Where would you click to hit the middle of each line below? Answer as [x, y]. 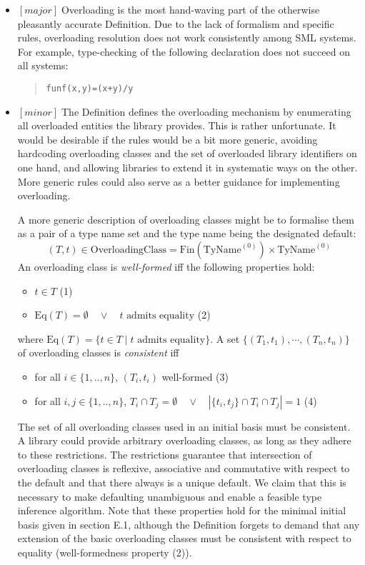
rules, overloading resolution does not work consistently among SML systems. [187, 37]
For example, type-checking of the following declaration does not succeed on [184, 51]
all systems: [43, 65]
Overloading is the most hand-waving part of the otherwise [190, 9]
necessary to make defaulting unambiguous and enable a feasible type [170, 496]
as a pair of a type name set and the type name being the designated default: [187, 233]
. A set [225, 338]
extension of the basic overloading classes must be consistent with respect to [184, 538]
